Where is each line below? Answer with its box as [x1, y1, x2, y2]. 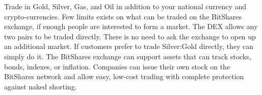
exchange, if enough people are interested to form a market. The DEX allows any [4, 21, 258, 32]
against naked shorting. [4, 81, 77, 91]
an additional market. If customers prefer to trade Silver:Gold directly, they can [4, 41, 254, 52]
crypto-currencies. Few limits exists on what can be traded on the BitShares [4, 11, 242, 21]
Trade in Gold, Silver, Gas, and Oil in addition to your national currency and [4, 1, 247, 11]
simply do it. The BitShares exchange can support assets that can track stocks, [4, 51, 251, 61]
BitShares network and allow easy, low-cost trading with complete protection [4, 71, 244, 82]
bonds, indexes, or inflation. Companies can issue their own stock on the [4, 61, 230, 72]
